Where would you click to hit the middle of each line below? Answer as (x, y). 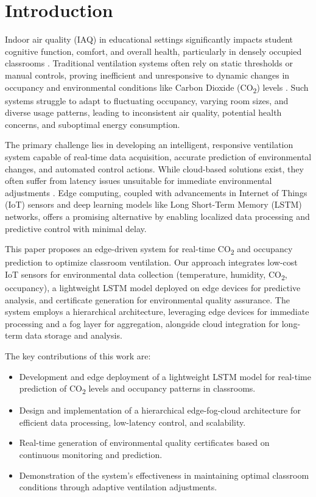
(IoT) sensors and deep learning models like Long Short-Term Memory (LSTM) (153, 204)
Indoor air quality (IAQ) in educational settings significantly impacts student (149, 39)
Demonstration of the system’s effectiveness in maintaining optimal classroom (164, 475)
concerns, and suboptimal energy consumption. (93, 124)
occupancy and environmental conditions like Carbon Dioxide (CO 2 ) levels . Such (157, 88)
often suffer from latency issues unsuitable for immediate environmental (139, 181)
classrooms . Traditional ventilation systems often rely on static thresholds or (149, 63)
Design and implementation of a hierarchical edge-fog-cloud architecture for (160, 410)
